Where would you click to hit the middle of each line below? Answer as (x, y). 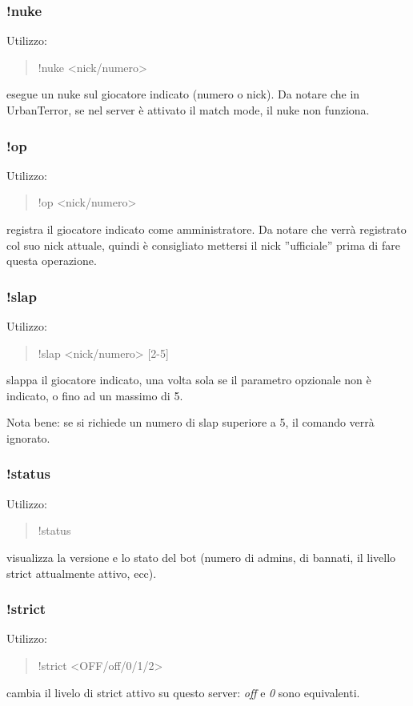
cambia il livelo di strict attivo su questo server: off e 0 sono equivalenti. (183, 692)
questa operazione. (52, 261)
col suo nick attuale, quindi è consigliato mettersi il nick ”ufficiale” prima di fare (203, 245)
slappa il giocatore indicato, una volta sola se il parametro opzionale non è (189, 380)
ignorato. (28, 437)
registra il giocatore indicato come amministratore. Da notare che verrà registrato (206, 229)
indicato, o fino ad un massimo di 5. (95, 395)
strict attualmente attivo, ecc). (82, 573)
